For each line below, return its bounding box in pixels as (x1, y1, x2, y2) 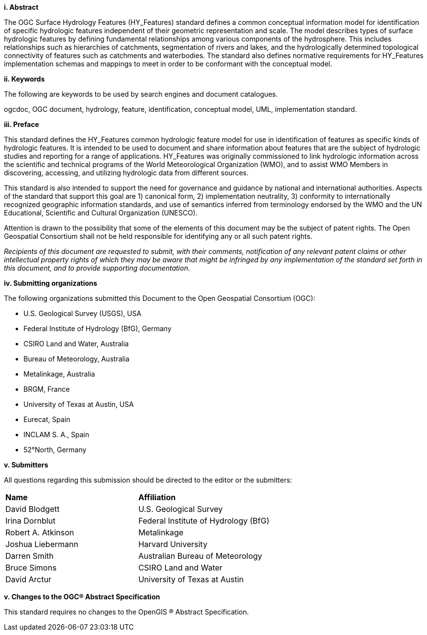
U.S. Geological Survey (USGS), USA (23, 309, 142, 317)
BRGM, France (23, 385, 70, 393)
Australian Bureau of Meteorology (138, 551, 262, 561)
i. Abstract (4, 3, 39, 11)
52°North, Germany (23, 445, 86, 454)
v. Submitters (4, 461, 48, 469)
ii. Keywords (4, 75, 45, 83)
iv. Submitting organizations (4, 279, 97, 287)
